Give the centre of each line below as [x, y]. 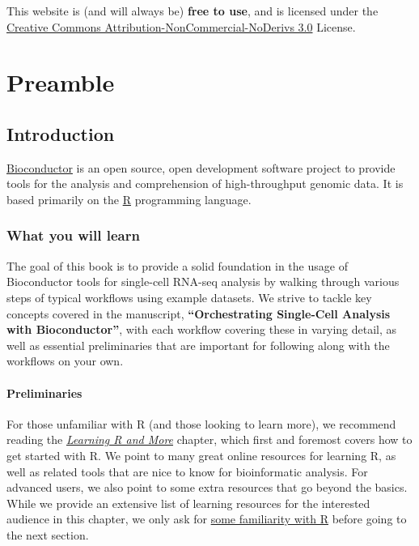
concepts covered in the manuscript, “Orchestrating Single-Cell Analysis [199, 313]
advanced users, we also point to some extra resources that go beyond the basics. [207, 487]
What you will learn [73, 235]
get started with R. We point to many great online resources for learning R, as [201, 455]
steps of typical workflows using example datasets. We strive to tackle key [189, 297]
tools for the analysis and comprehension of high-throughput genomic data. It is [205, 183]
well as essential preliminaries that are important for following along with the [198, 345]
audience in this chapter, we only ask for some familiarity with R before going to [207, 519]
